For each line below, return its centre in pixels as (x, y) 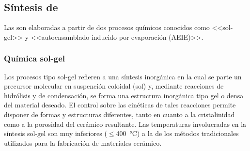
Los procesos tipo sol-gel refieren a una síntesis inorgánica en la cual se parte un (123, 76)
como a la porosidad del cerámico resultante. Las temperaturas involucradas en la (125, 124)
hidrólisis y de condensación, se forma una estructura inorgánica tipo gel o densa (124, 95)
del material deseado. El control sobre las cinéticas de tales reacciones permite (120, 105)
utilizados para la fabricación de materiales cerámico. (83, 143)
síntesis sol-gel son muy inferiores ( (55, 133)
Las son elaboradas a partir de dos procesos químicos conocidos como (107, 27)
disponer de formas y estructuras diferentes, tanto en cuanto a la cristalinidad (119, 114)
